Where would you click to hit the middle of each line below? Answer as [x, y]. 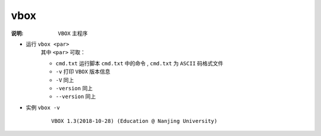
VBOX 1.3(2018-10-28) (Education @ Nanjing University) [134, 121]
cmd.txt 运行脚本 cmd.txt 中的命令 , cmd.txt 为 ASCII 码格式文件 [139, 63]
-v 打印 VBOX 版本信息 [83, 72]
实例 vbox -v [43, 107]
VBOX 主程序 [73, 33]
